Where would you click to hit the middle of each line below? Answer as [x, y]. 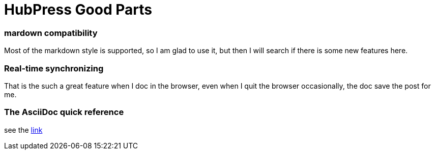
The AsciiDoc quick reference [64, 112]
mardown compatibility [51, 33]
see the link [23, 130]
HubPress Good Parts [78, 10]
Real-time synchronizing [54, 68]
